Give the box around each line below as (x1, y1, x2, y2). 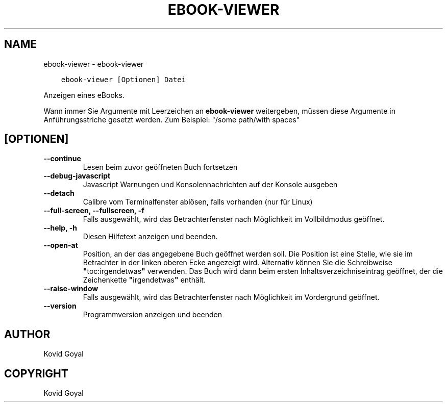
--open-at (43, 241, 78, 250)
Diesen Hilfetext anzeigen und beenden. (83, 232, 218, 241)
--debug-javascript (43, 171, 111, 181)
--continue (43, 154, 81, 163)
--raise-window (43, 284, 98, 293)
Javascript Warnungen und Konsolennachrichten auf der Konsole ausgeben (83, 180, 338, 189)
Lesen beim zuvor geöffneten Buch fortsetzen (83, 163, 238, 172)
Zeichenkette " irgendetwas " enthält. (83, 275, 206, 285)
